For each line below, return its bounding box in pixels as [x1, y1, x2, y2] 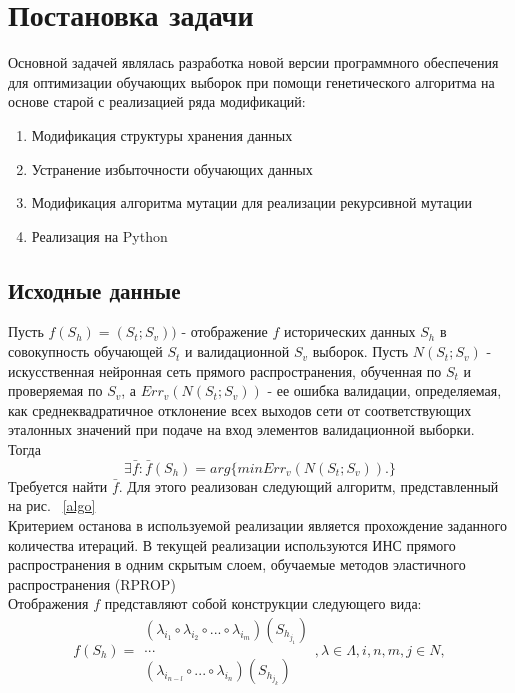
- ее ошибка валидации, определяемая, [267, 380, 502, 401]
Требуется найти [8, 475, 108, 496]
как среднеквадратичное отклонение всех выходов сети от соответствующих [8, 399, 472, 420]
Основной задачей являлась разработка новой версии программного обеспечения [8, 52, 499, 73]
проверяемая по [8, 380, 103, 401]
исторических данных [283, 321, 416, 342]
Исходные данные [8, 274, 181, 305]
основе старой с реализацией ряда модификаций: [8, 91, 306, 112]
